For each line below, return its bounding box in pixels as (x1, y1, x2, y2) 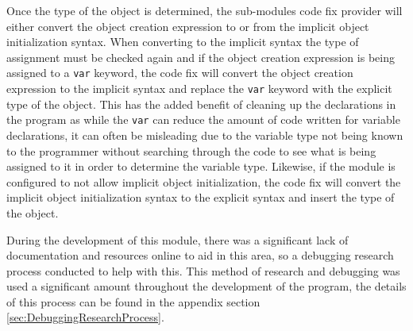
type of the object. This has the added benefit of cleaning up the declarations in (6, 95, 396, 112)
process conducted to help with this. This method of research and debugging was (6, 262, 400, 279)
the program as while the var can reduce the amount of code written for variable (6, 111, 400, 128)
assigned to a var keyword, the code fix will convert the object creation (6, 64, 353, 81)
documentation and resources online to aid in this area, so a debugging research (6, 247, 394, 264)
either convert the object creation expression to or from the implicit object (6, 17, 369, 34)
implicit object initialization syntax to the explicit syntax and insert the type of (6, 189, 395, 206)
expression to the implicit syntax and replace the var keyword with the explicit (6, 80, 392, 97)
